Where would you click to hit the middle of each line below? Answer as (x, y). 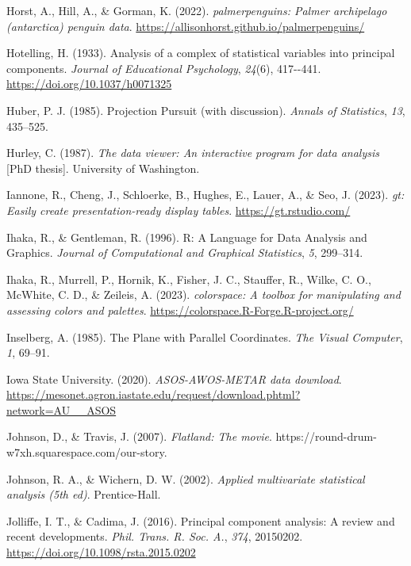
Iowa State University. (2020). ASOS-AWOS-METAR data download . (174, 379)
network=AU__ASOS (61, 409)
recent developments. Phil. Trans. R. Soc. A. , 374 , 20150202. (155, 536)
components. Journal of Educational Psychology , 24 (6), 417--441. (164, 68)
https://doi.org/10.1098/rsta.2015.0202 (101, 552)
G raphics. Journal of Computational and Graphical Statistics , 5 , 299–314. (185, 252)
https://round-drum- (326, 436)
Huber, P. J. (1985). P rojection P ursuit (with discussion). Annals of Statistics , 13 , (206, 110)
